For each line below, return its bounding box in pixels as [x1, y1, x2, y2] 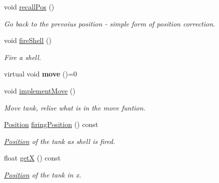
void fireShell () [4, 35, 51, 45]
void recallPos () [4, 1, 54, 11]
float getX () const [4, 152, 61, 163]
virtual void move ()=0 [4, 68, 77, 79]
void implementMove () [4, 85, 75, 95]
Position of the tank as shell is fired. [4, 135, 115, 146]
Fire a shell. [4, 51, 41, 62]
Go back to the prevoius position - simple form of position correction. [4, 18, 215, 28]
